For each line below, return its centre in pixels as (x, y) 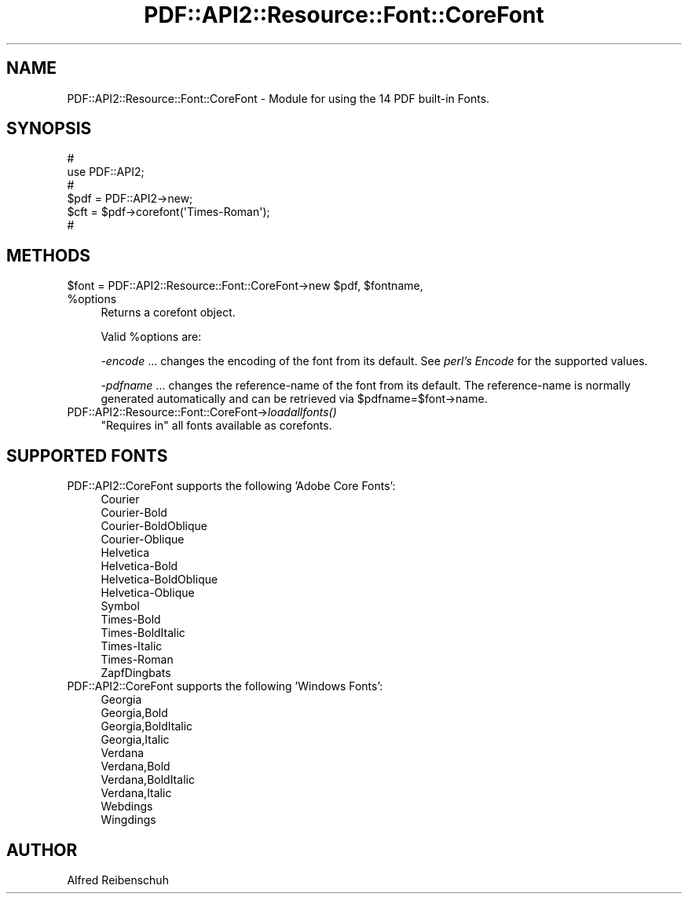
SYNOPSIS (49, 129)
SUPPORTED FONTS (87, 455)
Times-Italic (132, 646)
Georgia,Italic (135, 740)
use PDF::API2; (106, 172)
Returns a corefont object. (168, 313)
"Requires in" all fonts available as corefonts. (216, 426)
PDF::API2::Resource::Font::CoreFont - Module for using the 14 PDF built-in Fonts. (278, 98)
